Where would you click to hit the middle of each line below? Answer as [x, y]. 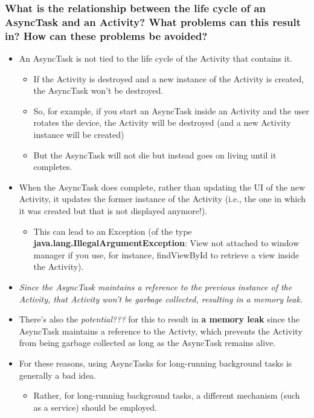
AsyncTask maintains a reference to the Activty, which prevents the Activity [161, 331]
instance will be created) [79, 135]
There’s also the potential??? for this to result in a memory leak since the [159, 319]
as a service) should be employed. [95, 407]
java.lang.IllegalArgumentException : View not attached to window [166, 243]
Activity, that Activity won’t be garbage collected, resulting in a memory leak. [161, 299]
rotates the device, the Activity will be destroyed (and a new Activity [162, 122]
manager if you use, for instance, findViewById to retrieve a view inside [166, 254]
